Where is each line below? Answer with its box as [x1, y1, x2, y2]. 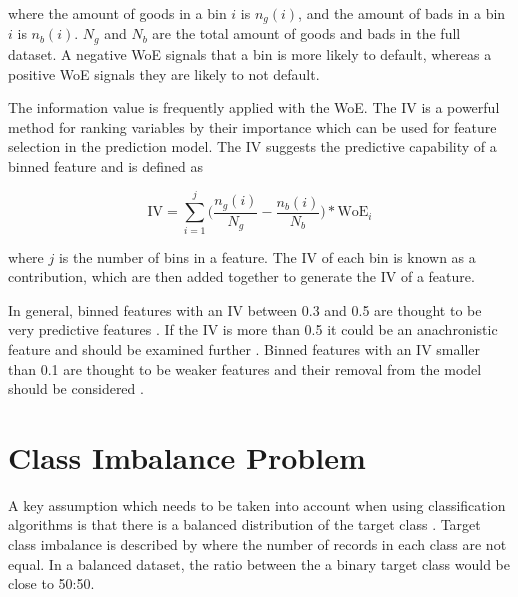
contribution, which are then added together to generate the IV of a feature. [8, 266, 475, 287]
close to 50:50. [8, 573, 95, 594]
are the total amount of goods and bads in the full [152, 23, 461, 44]
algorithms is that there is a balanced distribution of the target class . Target [8, 514, 481, 535]
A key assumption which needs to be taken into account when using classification [8, 494, 506, 515]
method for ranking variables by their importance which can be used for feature [8, 116, 497, 137]
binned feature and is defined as [8, 155, 204, 176]
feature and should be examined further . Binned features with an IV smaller [8, 338, 480, 359]
